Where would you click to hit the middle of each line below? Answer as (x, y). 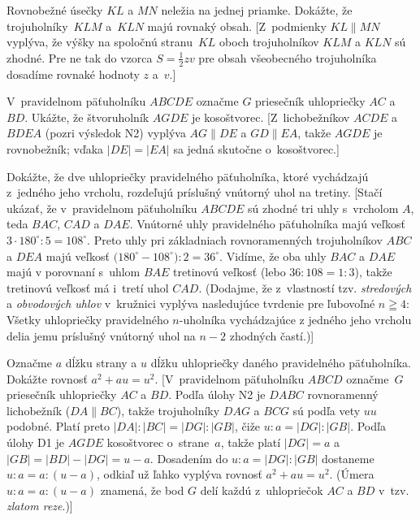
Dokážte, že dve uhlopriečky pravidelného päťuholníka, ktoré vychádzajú (188, 176)
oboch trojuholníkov (269, 42)
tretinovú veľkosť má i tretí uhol (88, 287)
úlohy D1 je (35, 442)
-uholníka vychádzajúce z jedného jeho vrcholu (295, 319)
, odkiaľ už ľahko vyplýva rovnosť (179, 474)
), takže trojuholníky (168, 410)
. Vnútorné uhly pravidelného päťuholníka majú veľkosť (268, 224)
